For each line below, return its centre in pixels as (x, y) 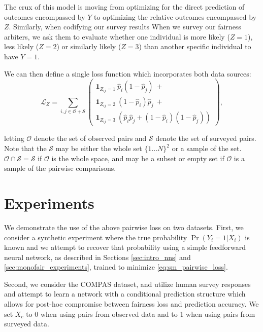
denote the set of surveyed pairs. (206, 138)
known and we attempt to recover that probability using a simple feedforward (125, 247)
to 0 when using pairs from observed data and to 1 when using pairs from (141, 313)
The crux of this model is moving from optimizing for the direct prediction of (124, 7)
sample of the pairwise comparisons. (60, 168)
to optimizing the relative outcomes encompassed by (175, 16)
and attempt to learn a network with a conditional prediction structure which (125, 294)
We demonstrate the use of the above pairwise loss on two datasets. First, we (124, 227)
